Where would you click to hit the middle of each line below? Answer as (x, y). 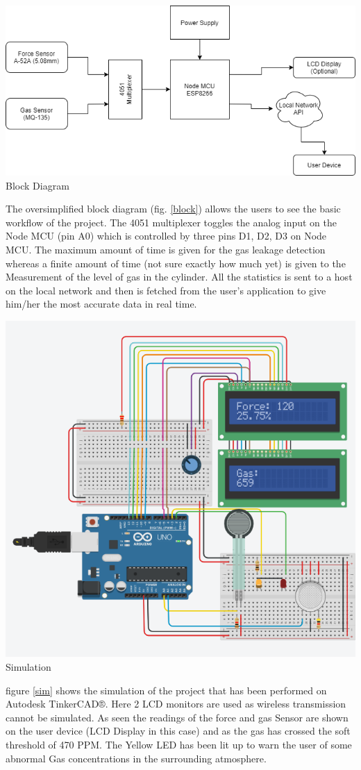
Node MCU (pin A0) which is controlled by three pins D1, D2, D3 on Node (166, 236)
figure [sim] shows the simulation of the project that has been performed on (166, 690)
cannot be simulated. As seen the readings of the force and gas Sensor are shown (177, 717)
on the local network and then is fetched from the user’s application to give (166, 290)
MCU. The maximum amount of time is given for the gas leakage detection (166, 249)
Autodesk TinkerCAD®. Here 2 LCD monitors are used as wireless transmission (176, 704)
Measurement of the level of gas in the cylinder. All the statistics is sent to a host (179, 277)
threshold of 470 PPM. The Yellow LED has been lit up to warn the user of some (179, 744)
